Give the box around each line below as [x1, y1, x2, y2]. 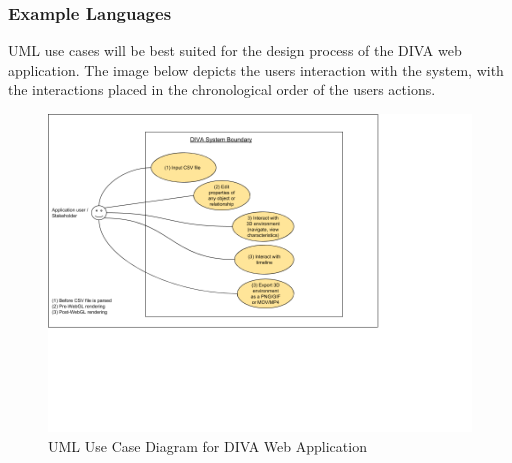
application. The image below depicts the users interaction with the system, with [8, 59, 504, 80]
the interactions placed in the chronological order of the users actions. [8, 79, 436, 100]
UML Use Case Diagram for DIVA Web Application [48, 435, 367, 456]
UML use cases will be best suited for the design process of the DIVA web [8, 40, 462, 61]
